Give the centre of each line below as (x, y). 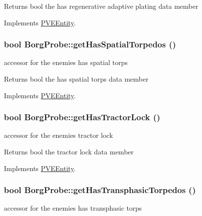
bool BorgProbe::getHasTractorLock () (82, 117)
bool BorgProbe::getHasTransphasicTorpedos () (100, 190)
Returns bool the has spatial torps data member (76, 79)
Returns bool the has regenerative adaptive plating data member (101, 6)
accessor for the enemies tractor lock (58, 135)
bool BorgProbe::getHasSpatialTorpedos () (90, 44)
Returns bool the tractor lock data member (69, 151)
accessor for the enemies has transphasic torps (73, 208)
